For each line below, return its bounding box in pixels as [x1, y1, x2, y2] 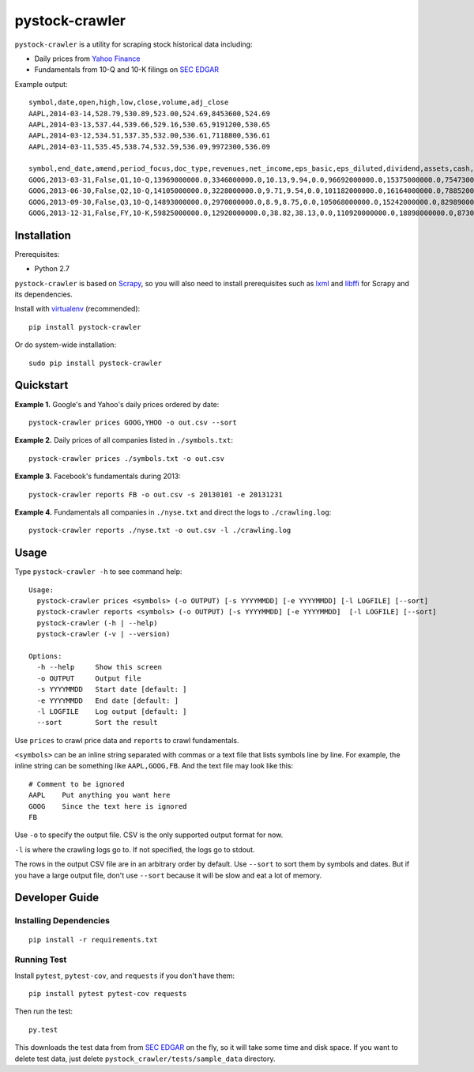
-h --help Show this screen [36, 662, 162, 672]
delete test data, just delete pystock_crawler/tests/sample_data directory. [14, 1054, 276, 1063]
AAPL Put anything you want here [28, 791, 171, 800]
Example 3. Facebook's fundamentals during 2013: [14, 471, 181, 481]
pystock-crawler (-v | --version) [36, 629, 171, 639]
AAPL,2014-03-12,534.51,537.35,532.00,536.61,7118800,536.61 [28, 131, 270, 140]
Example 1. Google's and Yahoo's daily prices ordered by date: [14, 399, 220, 409]
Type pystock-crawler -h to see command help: [14, 567, 182, 576]
